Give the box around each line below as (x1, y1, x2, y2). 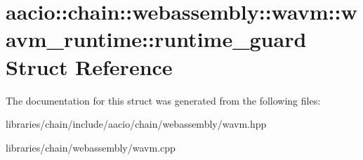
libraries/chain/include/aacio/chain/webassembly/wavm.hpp (6, 116, 267, 131)
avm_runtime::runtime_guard (6, 25, 307, 53)
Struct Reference (6, 52, 173, 81)
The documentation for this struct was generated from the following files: (6, 93, 321, 107)
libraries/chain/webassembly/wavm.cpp (6, 140, 176, 154)
